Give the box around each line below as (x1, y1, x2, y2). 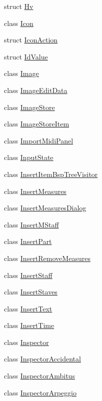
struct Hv (4, 1, 33, 11)
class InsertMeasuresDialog (4, 202, 86, 213)
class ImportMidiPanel (4, 135, 73, 145)
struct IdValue (4, 51, 48, 61)
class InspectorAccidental (4, 353, 81, 364)
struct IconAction (4, 34, 58, 45)
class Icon (4, 17, 33, 28)
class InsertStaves (4, 286, 57, 297)
